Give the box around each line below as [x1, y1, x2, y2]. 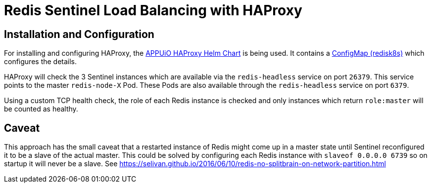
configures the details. [4, 57, 77, 66]
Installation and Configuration [4, 28, 154, 40]
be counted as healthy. [4, 105, 78, 113]
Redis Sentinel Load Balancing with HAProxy [4, 2, 302, 19]
